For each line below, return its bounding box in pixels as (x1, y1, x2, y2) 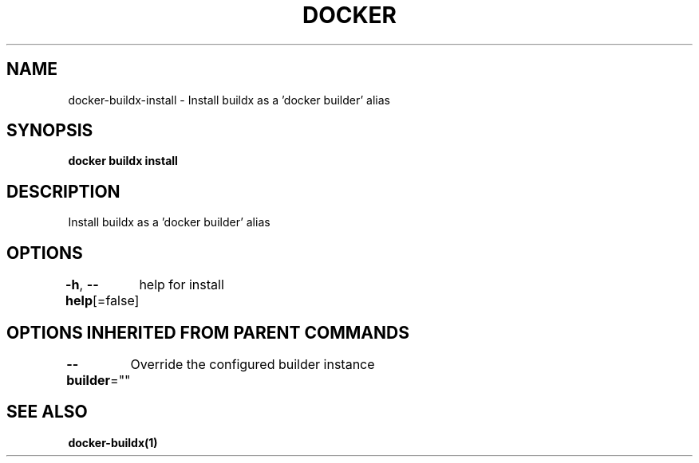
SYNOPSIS (6, 120, 93, 141)
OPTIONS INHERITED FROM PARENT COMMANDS (6, 322, 409, 343)
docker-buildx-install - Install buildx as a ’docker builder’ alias (68, 92, 390, 107)
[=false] (93, 292, 140, 309)
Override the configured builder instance (130, 355, 375, 372)
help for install (139, 277, 224, 293)
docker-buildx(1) (68, 435, 158, 449)
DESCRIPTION (6, 181, 120, 202)
